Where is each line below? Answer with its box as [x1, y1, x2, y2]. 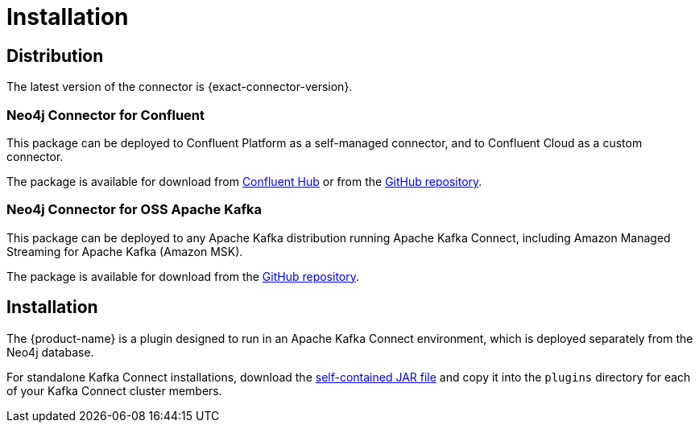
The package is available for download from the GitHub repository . [6, 269, 360, 283]
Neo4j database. [6, 344, 94, 359]
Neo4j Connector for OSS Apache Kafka [6, 201, 262, 218]
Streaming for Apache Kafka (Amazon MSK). [6, 244, 243, 258]
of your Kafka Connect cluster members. [6, 383, 222, 398]
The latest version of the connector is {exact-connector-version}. [6, 80, 353, 94]
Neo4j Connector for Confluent [6, 106, 205, 123]
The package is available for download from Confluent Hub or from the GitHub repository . [6, 174, 482, 188]
